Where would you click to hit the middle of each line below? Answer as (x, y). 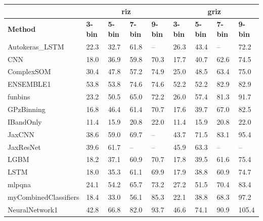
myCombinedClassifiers (43, 197)
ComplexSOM (29, 71)
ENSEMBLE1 (29, 84)
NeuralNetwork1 (33, 209)
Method (22, 29)
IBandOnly (25, 121)
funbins (19, 97)
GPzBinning (27, 109)
